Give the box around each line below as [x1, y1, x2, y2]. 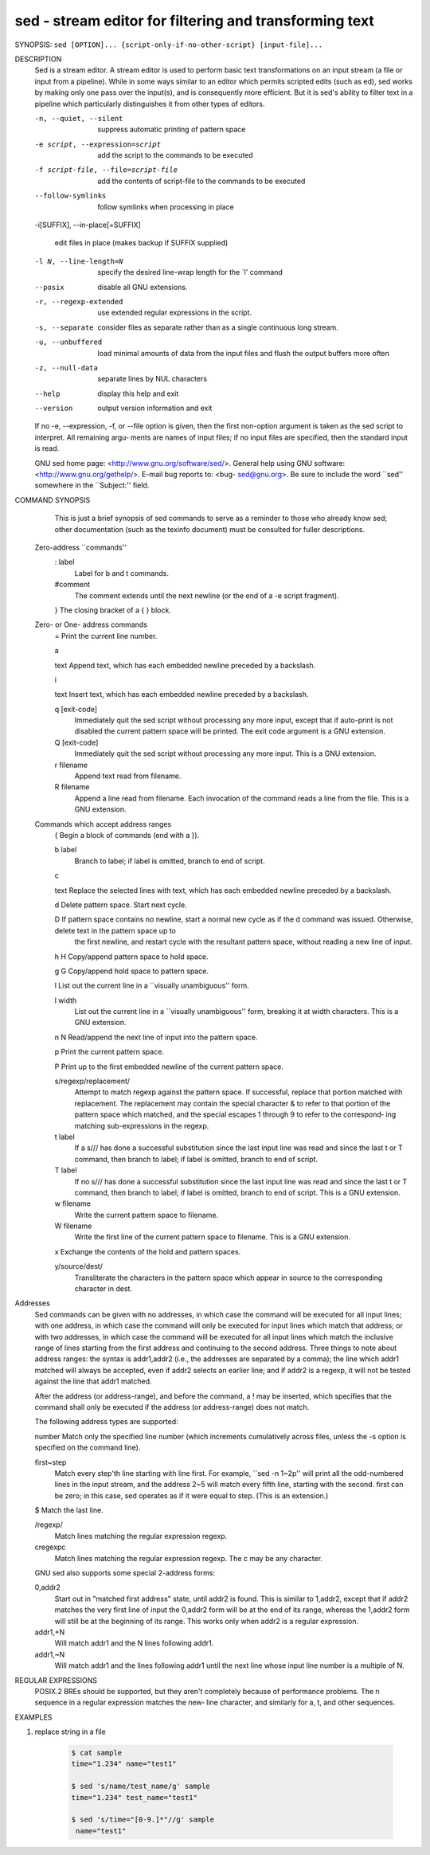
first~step [34, 1458, 67, 1467]
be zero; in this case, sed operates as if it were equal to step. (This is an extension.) [54, 1490, 329, 1501]
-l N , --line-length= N [34, 256, 123, 266]
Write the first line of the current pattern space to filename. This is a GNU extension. [74, 1232, 350, 1242]
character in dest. [74, 1284, 133, 1293]
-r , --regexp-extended [34, 297, 123, 306]
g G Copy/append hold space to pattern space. [54, 966, 209, 976]
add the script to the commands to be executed [97, 151, 254, 160]
